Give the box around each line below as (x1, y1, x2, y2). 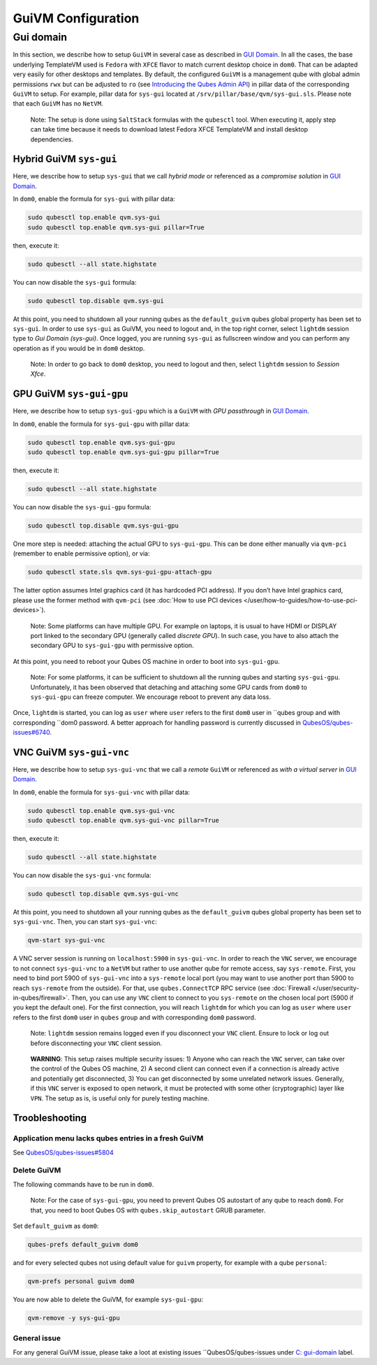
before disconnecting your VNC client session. (30, 1039, 163, 1047)
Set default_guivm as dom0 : (13, 1222, 99, 1230)
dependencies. (30, 135, 73, 143)
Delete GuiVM (13, 1166, 61, 1175)
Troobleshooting (13, 1112, 87, 1124)
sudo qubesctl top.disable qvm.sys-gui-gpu (27, 522, 179, 530)
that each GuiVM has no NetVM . (13, 99, 103, 108)
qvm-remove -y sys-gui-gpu (27, 1314, 120, 1322)
